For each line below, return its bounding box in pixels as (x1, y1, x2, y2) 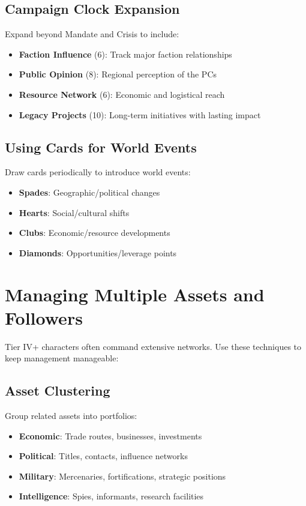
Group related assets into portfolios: (5, 409, 137, 422)
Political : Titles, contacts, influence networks (19, 450, 188, 462)
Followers (5, 305, 83, 330)
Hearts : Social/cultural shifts (19, 206, 130, 218)
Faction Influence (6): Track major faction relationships (19, 47, 232, 60)
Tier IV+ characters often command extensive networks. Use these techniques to (5, 340, 302, 352)
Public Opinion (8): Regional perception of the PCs (19, 68, 217, 80)
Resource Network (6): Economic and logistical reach (19, 88, 225, 100)
